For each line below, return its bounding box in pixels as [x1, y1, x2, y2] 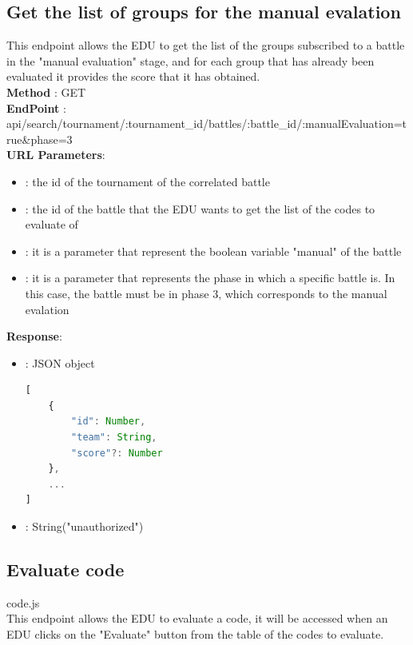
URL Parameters [6, 146, 102, 163]
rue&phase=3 [6, 130, 73, 147]
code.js [6, 594, 40, 611]
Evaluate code [6, 557, 125, 582]
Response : [6, 328, 62, 344]
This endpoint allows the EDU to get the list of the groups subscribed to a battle [6, 37, 405, 54]
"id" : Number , [71, 416, 146, 428]
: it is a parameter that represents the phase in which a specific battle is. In [25, 269, 395, 286]
